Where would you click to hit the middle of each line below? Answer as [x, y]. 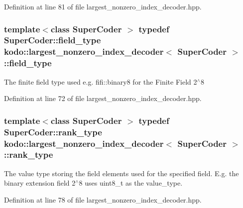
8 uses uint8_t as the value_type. [131, 183]
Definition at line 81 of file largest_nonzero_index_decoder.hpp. [103, 6]
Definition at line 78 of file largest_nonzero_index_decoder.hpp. [103, 199]
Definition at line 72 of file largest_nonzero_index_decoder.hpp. [103, 98]
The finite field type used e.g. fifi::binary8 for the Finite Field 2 [101, 81]
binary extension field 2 [40, 183]
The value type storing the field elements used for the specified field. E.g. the [121, 173]
